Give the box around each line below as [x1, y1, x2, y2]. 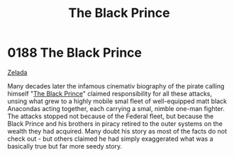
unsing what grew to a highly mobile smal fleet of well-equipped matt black [7, 97, 227, 105]
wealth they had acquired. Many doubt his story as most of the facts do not [7, 127, 228, 135]
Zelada [7, 68, 28, 76]
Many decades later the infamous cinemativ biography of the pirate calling [7, 81, 225, 90]
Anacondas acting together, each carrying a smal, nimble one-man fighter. [7, 104, 225, 112]
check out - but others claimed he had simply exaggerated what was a [7, 134, 214, 143]
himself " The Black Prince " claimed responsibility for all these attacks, [7, 89, 213, 98]
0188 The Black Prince [7, 45, 143, 61]
